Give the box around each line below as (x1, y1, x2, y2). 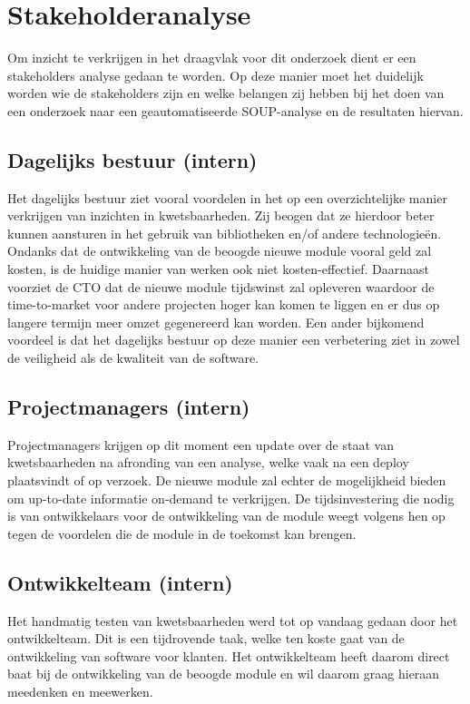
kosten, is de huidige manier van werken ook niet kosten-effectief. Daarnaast (7, 259, 429, 279)
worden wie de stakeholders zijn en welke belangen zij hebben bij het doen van (7, 83, 445, 103)
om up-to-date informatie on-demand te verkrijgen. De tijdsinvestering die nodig (7, 488, 455, 507)
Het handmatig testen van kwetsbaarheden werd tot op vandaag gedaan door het (7, 611, 458, 630)
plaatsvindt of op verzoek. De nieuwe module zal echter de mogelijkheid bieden (7, 471, 446, 490)
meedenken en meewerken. (7, 681, 153, 700)
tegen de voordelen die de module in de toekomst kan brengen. (7, 523, 357, 543)
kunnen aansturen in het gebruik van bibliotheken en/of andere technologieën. (7, 223, 442, 242)
